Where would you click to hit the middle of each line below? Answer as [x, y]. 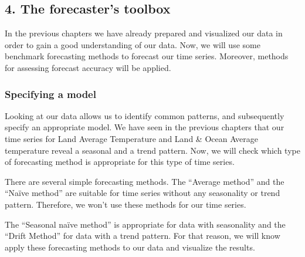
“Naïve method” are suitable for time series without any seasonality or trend [143, 193]
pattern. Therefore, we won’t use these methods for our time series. [126, 204]
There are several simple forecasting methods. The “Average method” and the [145, 181]
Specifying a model [50, 94]
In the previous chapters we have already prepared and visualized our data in [144, 33]
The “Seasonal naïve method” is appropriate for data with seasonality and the [145, 224]
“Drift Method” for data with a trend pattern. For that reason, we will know [143, 236]
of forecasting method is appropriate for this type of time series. [120, 162]
